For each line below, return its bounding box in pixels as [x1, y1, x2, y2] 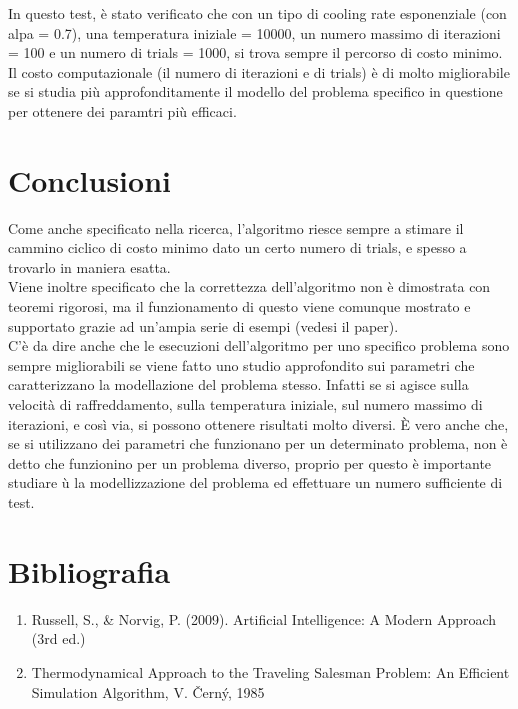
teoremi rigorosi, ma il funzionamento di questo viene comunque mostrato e [8, 296, 471, 317]
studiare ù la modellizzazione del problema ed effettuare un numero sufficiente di [8, 472, 503, 493]
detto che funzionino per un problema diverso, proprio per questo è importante [8, 452, 492, 473]
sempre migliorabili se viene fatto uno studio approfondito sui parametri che [8, 354, 475, 375]
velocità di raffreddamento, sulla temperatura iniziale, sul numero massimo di [8, 394, 483, 415]
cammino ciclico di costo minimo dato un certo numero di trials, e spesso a [8, 237, 467, 258]
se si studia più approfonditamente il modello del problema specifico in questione [8, 81, 503, 102]
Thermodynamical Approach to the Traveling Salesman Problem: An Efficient [31, 661, 510, 682]
